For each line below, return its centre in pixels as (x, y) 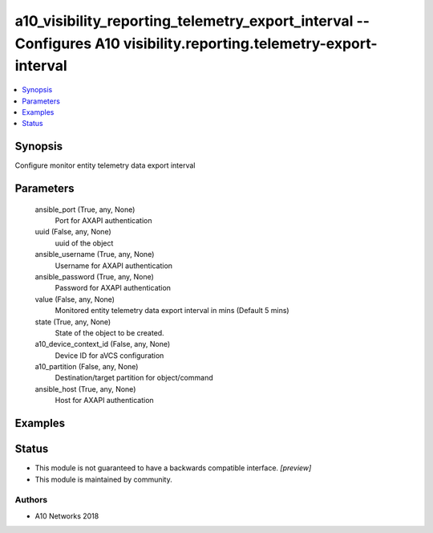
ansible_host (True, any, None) (85, 389)
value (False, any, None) (75, 299)
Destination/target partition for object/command (134, 378)
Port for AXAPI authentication (103, 221)
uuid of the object (84, 243)
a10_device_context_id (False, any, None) (103, 344)
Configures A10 (67, 43)
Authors (31, 500)
